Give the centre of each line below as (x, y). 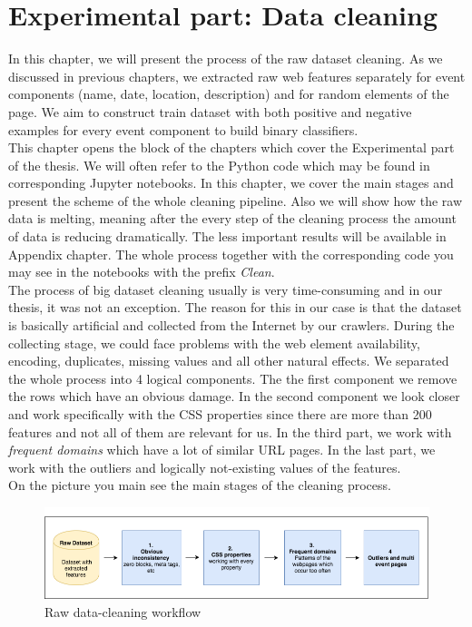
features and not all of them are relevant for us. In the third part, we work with (230, 431)
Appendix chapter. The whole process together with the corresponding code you (231, 254)
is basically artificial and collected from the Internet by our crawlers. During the (231, 325)
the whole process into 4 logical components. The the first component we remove (233, 378)
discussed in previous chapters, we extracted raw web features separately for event (237, 76)
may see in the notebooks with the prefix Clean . (142, 272)
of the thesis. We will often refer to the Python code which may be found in (219, 165)
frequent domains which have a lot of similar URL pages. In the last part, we (222, 450)
